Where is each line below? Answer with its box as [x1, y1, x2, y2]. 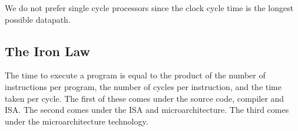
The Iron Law [5, 42, 91, 60]
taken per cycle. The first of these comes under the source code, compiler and [5, 92, 284, 104]
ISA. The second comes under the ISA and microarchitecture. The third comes [5, 104, 289, 116]
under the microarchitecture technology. [5, 115, 148, 127]
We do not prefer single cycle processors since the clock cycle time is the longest [5, 2, 294, 13]
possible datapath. [5, 13, 71, 25]
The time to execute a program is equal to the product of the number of [5, 69, 266, 81]
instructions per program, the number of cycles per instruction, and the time [5, 80, 282, 92]
